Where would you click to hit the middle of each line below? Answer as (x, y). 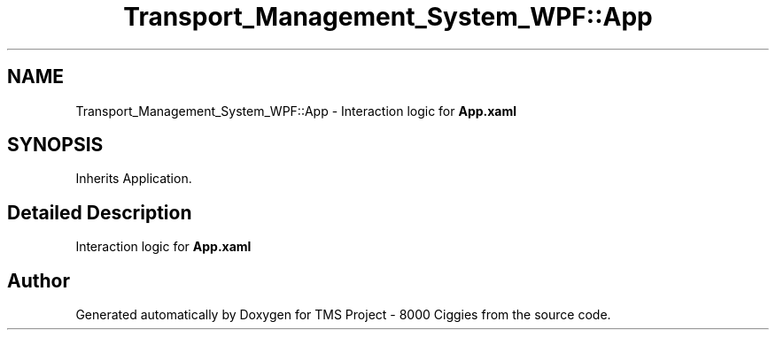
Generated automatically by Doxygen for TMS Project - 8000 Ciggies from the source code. (343, 315)
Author (39, 280)
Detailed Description (100, 212)
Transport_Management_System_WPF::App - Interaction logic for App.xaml (296, 111)
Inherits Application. (134, 179)
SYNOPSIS (55, 145)
